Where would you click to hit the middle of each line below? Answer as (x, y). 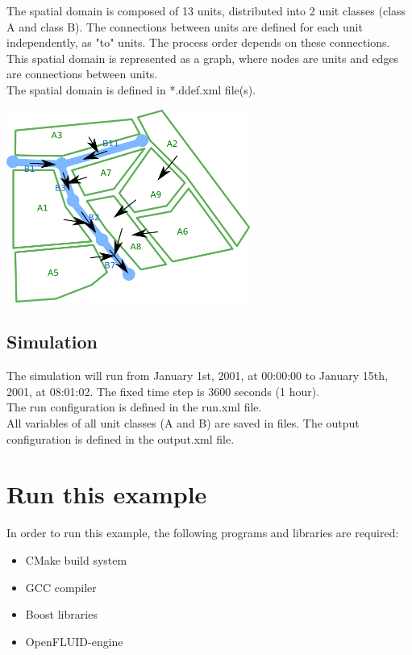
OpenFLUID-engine (74, 641)
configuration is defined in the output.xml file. (121, 438)
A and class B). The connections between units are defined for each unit (185, 26)
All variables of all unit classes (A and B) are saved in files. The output (183, 423)
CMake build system (76, 559)
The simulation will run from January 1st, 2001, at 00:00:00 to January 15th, (197, 375)
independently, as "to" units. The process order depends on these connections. (198, 42)
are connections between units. (82, 74)
